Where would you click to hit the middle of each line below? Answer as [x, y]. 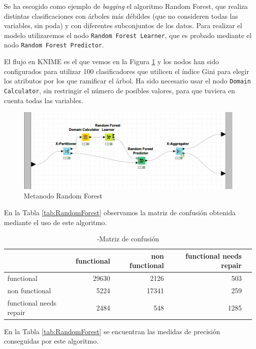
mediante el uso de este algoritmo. [55, 222]
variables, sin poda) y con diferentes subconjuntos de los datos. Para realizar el [123, 25]
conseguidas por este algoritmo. [51, 341]
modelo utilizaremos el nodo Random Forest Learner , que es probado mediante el [128, 35]
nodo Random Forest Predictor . [54, 45]
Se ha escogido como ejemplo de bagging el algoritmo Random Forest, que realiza [126, 6]
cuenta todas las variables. [44, 100]
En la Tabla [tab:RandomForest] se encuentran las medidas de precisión [112, 331]
